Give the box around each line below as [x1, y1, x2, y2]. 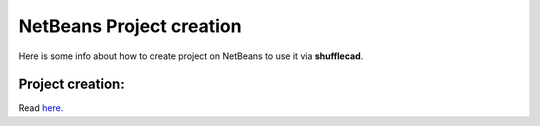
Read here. [18, 102, 64, 114]
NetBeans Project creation [18, 15, 242, 37]
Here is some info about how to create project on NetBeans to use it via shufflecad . [18, 50, 364, 62]
